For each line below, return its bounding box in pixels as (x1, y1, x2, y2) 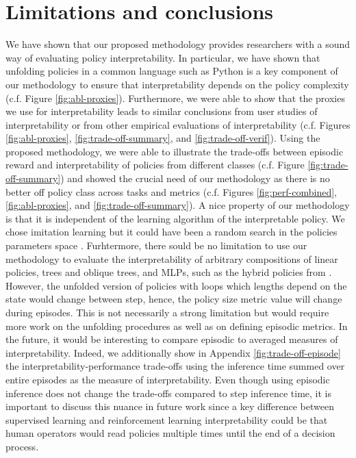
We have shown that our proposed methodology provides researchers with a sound (5, 37, 351, 51)
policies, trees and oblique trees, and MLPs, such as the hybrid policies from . (5, 265, 332, 279)
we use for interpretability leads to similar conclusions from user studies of (5, 104, 318, 118)
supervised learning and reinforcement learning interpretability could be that (5, 412, 328, 427)
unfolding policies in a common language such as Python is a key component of (5, 64, 338, 78)
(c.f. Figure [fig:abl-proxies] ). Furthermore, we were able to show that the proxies (5, 90, 345, 105)
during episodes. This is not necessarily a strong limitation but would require (5, 305, 329, 319)
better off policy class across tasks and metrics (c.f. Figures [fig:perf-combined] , (5, 184, 337, 199)
